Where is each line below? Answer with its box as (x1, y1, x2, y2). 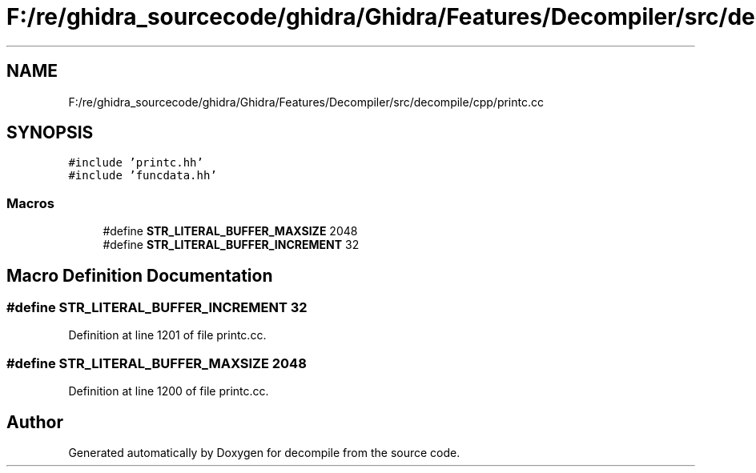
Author (6, 411, 63, 432)
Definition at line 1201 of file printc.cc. (68, 328, 267, 343)
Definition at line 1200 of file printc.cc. (68, 384, 269, 399)
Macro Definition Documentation (6, 265, 273, 286)
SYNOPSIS (6, 122, 94, 143)
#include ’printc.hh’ (68, 156, 203, 170)
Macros (6, 194, 54, 211)
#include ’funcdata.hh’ (68, 169, 217, 182)
